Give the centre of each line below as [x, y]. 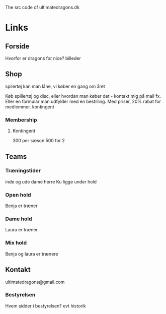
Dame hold [19, 219]
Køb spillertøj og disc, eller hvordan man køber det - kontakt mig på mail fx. [83, 96]
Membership [21, 119]
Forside [17, 46]
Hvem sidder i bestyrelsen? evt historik [46, 306]
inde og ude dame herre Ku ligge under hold [51, 181]
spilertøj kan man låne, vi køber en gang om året [55, 86]
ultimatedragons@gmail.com [35, 282]
